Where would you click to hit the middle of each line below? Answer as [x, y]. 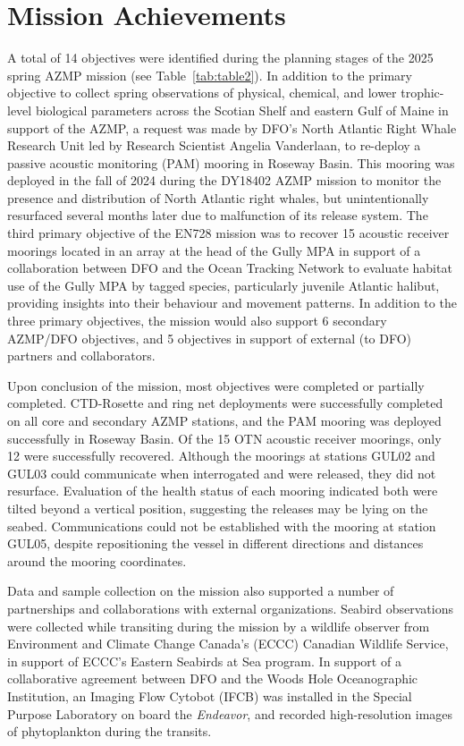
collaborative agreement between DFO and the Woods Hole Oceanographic [213, 678]
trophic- [422, 93]
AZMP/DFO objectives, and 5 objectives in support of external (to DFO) [210, 338]
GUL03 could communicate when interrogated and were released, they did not [222, 473]
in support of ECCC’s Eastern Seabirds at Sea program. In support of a [204, 661]
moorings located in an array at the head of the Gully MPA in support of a [214, 250]
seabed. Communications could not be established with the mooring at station [222, 526]
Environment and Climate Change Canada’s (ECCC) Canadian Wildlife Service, [228, 644]
